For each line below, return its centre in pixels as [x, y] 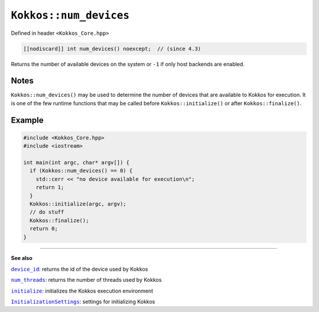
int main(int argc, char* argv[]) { [77, 162]
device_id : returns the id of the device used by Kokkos [79, 269]
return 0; [44, 229]
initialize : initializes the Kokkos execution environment [82, 291]
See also [22, 258]
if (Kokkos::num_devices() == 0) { [81, 171]
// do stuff [47, 212]
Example [27, 120]
